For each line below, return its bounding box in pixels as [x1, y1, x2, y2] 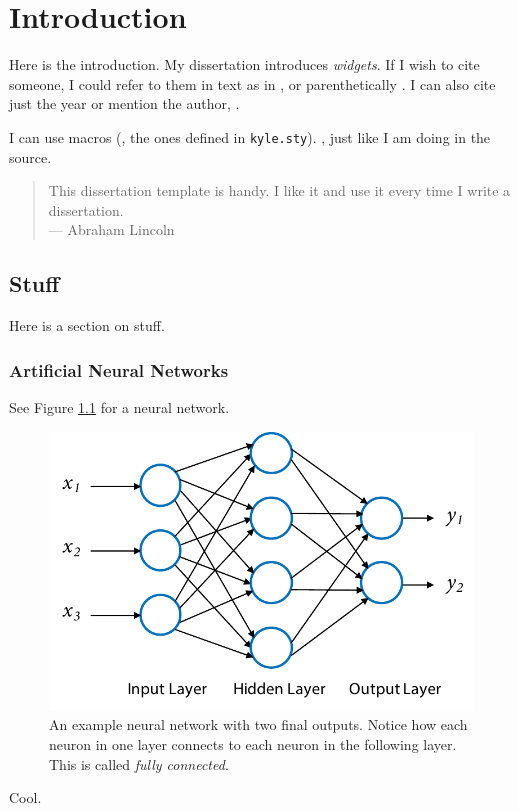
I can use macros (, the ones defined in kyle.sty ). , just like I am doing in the [9, 126, 491, 147]
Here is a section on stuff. [9, 315, 165, 336]
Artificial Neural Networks [9, 357, 229, 382]
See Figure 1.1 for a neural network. [9, 396, 230, 417]
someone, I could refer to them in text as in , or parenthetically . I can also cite [9, 73, 496, 94]
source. [9, 146, 52, 167]
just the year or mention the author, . [9, 93, 240, 114]
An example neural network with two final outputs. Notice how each [49, 714, 468, 735]
